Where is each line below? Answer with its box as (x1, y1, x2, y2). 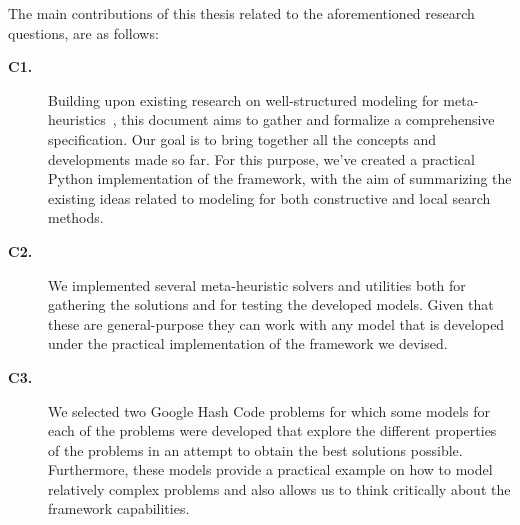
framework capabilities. (48, 498, 190, 519)
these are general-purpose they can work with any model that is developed (48, 313, 505, 334)
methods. (48, 207, 104, 228)
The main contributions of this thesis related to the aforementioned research (8, 3, 475, 23)
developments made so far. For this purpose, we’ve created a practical (48, 148, 475, 169)
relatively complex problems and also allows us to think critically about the (48, 478, 511, 499)
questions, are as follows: (8, 22, 159, 43)
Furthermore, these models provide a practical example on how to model (48, 459, 493, 480)
